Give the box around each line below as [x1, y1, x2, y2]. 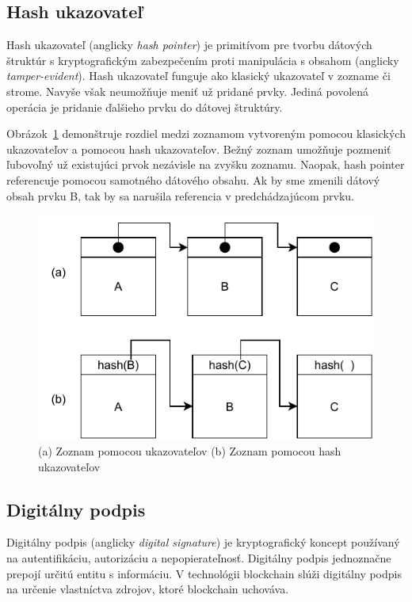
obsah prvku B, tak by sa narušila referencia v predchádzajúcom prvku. [6, 187, 354, 204]
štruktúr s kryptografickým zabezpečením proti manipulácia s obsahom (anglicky [6, 51, 399, 68]
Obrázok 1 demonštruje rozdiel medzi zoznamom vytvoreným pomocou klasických [6, 125, 406, 142]
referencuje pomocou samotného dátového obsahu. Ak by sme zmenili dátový [6, 171, 380, 188]
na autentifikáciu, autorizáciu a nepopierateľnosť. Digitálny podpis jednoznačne [6, 550, 391, 566]
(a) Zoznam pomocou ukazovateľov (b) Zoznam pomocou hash [38, 443, 341, 459]
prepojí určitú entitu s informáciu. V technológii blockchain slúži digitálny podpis [6, 565, 402, 581]
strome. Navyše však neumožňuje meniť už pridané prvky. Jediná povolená [6, 82, 369, 99]
